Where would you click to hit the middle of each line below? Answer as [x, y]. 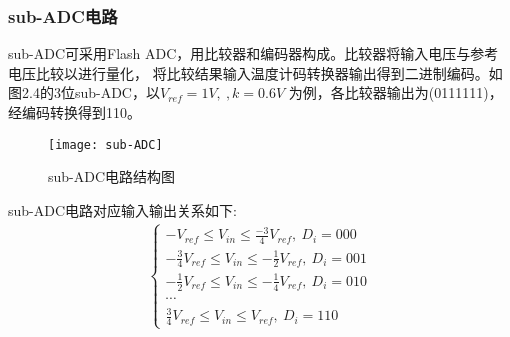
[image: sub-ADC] [105, 144]
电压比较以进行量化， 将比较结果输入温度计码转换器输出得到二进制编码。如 [255, 72]
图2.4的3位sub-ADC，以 [84, 92]
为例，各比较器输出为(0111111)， [395, 92]
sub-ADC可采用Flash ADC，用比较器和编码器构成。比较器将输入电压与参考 [253, 53]
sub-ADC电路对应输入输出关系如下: [122, 209]
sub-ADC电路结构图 [112, 176]
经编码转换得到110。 [74, 112]
